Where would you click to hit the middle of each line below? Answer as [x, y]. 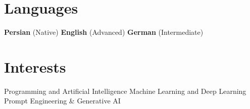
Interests [35, 66]
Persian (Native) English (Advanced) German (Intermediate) [104, 32]
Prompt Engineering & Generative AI [62, 101]
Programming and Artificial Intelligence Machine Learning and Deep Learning [125, 91]
